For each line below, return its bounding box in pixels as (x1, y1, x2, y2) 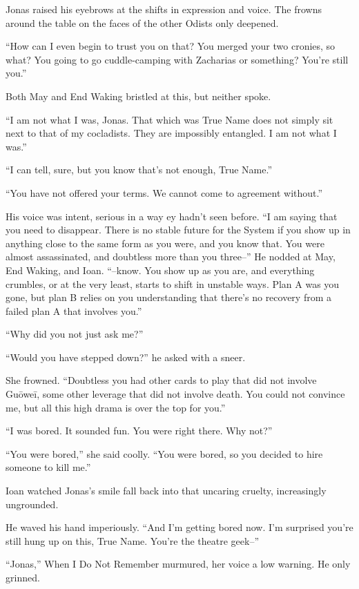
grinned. (6, 570, 40, 584)
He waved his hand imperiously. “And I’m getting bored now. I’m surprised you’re (6, 520, 353, 534)
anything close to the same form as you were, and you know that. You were (6, 235, 324, 250)
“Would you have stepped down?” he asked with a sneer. (6, 349, 246, 364)
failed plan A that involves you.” (6, 303, 142, 318)
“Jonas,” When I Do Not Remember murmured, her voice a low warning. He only (6, 557, 351, 571)
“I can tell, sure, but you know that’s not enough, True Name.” (6, 162, 273, 177)
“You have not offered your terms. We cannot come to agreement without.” (6, 185, 323, 200)
